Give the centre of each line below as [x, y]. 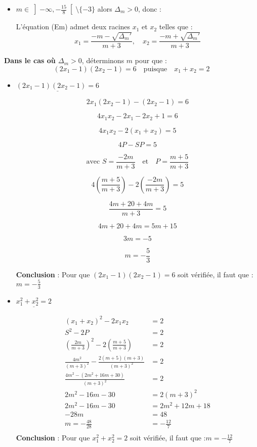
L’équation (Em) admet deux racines [73, 27]
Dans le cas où [30, 60]
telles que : [176, 27]
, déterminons [103, 60]
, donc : [150, 9]
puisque [155, 69]
